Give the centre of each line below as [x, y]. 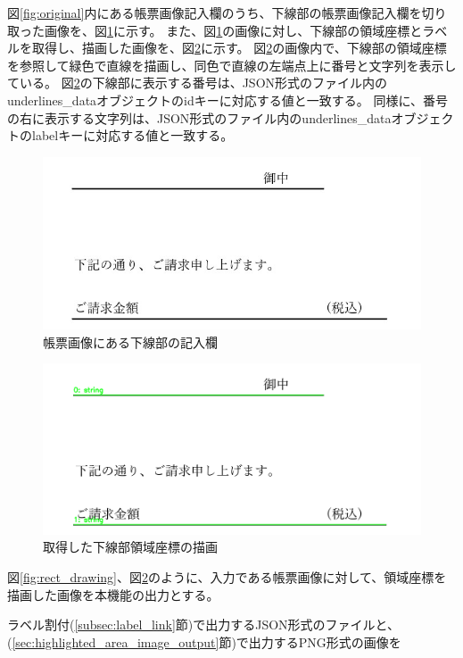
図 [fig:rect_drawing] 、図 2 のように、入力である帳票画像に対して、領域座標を [227, 577]
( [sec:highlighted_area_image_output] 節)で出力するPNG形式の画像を [204, 641]
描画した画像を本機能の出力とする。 [113, 594]
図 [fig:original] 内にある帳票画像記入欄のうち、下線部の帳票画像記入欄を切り [227, 12]
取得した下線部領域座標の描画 [130, 547]
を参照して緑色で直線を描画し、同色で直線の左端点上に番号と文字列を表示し [232, 65]
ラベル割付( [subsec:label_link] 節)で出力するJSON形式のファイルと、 [204, 625]
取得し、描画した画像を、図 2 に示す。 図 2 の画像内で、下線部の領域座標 [239, 48]
